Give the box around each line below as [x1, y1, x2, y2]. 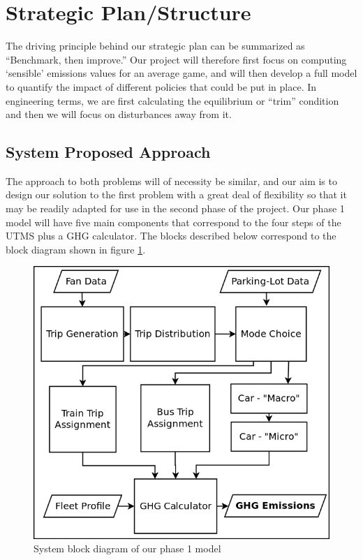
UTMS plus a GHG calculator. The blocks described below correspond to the [6, 228, 336, 243]
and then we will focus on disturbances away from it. [6, 107, 232, 121]
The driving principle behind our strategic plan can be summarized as [6, 38, 305, 53]
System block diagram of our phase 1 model [34, 541, 221, 556]
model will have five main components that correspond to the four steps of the [6, 214, 341, 229]
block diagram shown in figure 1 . [6, 242, 146, 256]
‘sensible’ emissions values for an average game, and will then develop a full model [6, 66, 357, 80]
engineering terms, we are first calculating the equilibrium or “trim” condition [6, 93, 339, 108]
